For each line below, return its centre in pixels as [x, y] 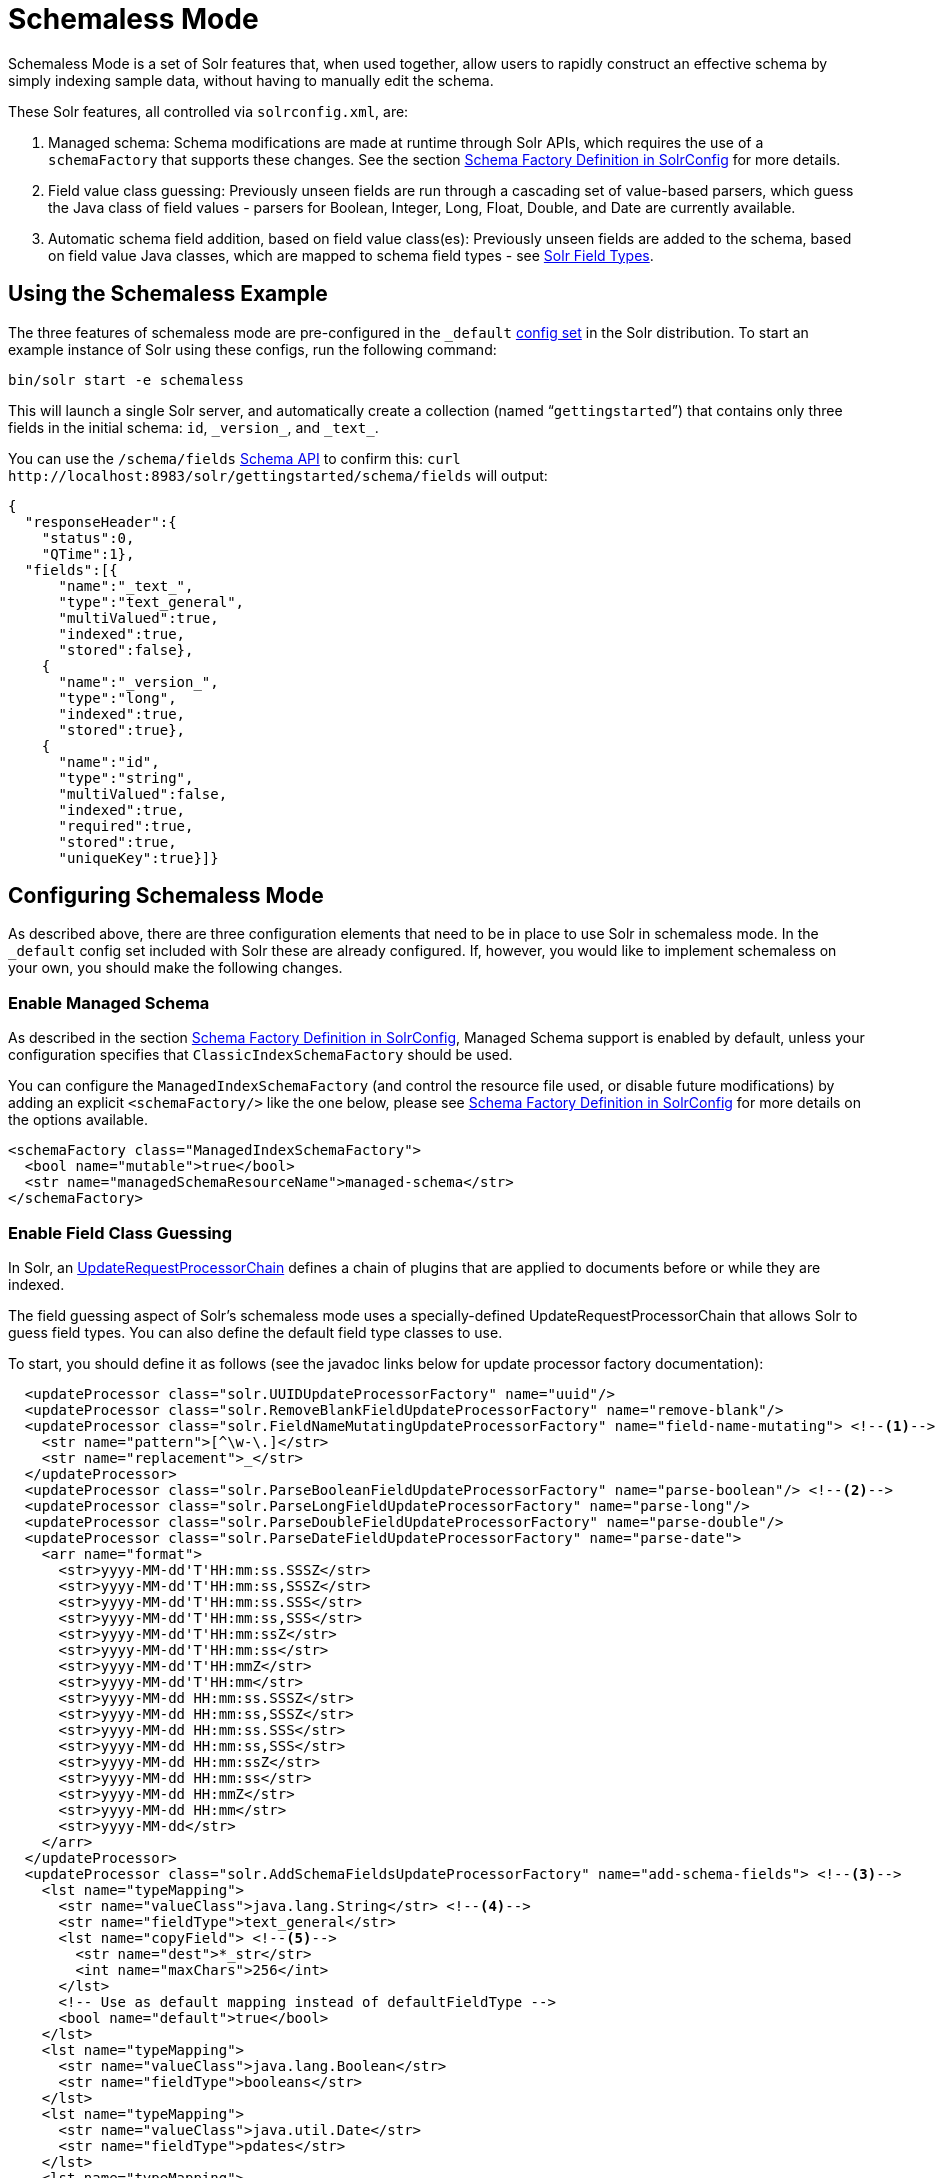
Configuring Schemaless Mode [166, 896]
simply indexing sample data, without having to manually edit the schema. [251, 80]
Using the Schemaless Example [168, 294]
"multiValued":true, [138, 617]
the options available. [78, 1120]
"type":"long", [117, 697]
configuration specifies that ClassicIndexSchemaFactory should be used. [260, 1055]
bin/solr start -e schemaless [126, 379]
